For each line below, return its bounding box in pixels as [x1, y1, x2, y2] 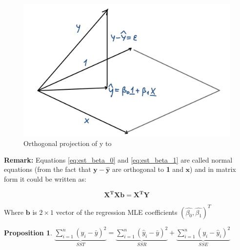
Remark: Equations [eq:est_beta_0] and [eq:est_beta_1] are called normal [4, 154, 233, 165]
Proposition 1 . [4, 227, 52, 237]
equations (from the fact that [4, 164, 91, 174]
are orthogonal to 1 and [112, 164, 183, 174]
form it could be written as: [4, 174, 86, 184]
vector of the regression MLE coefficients [56, 207, 178, 217]
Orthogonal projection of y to [23, 138, 112, 148]
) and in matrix [190, 164, 236, 174]
